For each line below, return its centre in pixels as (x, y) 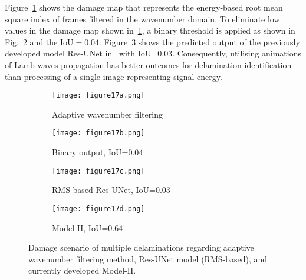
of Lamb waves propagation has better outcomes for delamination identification (148, 64)
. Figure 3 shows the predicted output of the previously (200, 41)
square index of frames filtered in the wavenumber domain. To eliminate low (142, 19)
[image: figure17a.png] (98, 96)
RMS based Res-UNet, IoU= (104, 190)
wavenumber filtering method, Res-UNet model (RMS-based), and (148, 259)
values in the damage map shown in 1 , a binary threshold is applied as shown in (150, 30)
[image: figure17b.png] (98, 133)
